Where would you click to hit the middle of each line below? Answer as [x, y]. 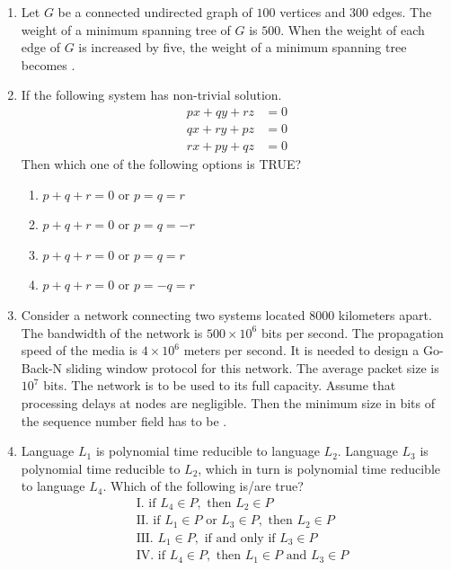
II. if [148, 521]
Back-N [42, 367]
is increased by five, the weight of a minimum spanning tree [243, 47]
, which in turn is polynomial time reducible [319, 468]
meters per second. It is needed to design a [301, 350]
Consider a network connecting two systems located [163, 315]
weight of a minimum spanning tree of [126, 29]
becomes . [48, 64]
